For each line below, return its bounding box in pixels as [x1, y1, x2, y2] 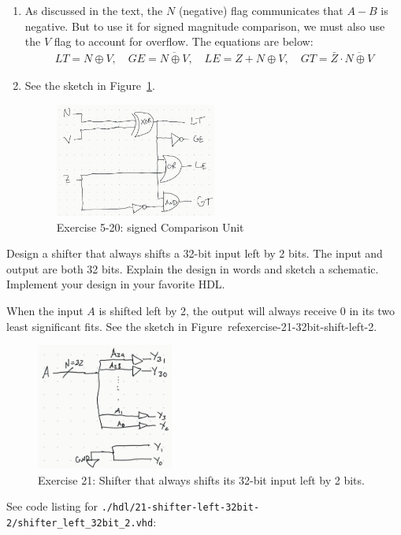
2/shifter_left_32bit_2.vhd [6, 518, 154, 529]
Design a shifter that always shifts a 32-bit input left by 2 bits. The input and [6, 245, 383, 262]
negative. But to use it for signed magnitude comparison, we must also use [24, 17, 385, 34]
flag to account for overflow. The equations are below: [54, 33, 314, 50]
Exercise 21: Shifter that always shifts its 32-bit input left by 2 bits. [38, 471, 365, 488]
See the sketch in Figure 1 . [24, 77, 155, 94]
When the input [6, 302, 84, 318]
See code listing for [6, 498, 98, 515]
